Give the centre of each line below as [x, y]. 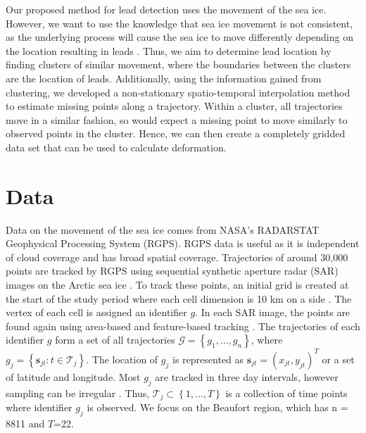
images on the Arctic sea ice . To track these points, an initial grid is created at [177, 285]
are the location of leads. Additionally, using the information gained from [164, 78]
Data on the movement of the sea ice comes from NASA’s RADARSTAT [163, 229]
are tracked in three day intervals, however [247, 376]
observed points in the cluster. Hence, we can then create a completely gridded [176, 133]
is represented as [208, 359]
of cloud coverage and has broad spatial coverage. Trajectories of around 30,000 [177, 257]
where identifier [39, 407]
